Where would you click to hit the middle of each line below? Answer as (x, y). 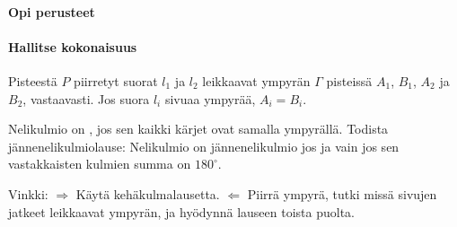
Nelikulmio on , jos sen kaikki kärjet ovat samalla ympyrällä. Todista (198, 129)
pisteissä (349, 80)
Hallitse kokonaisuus (73, 46)
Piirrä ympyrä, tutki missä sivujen (342, 193)
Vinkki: (28, 193)
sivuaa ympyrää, (210, 98)
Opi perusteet (52, 11)
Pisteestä (33, 80)
